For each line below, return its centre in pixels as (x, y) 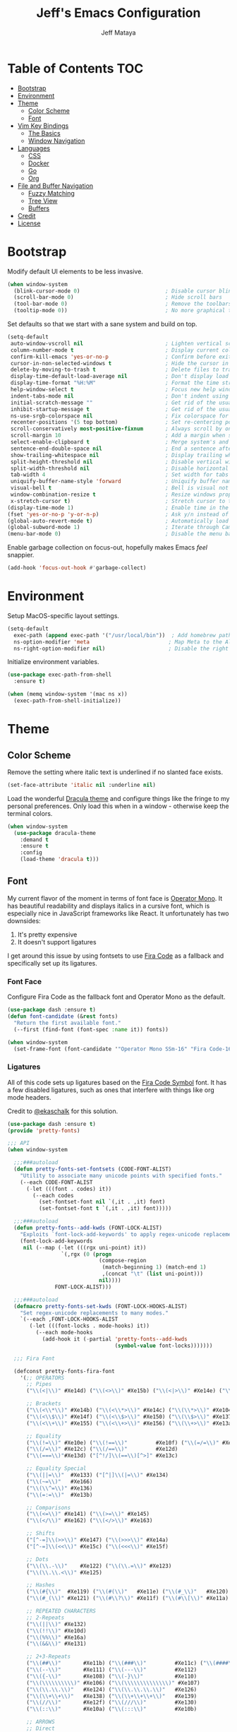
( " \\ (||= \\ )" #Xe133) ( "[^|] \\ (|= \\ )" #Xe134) (97, 1475)
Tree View (43, 201)
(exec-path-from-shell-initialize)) (67, 701)
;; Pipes (39, 1384)
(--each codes (53, 1195)
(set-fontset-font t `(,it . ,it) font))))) (105, 1209)
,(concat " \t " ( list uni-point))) (152, 1274)
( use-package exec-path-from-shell (60, 675)
